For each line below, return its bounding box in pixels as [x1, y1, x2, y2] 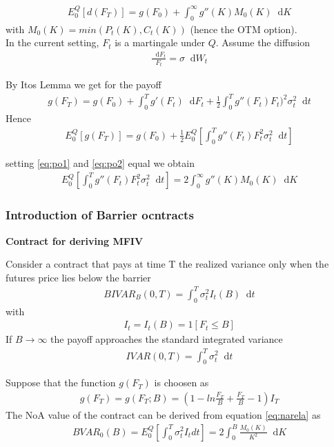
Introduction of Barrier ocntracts [6, 206, 194, 223]
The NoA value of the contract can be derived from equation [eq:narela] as [6, 407, 321, 421]
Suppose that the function [6, 375, 116, 390]
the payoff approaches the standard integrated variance [50, 332, 283, 346]
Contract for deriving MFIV [6, 233, 144, 248]
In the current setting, [6, 35, 99, 50]
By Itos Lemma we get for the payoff [6, 77, 161, 92]
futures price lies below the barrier [6, 270, 151, 284]
